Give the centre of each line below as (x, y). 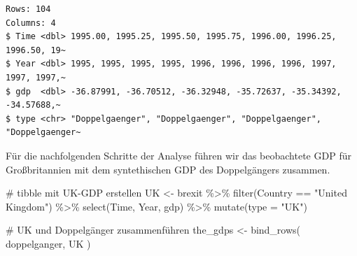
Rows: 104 (28, 9)
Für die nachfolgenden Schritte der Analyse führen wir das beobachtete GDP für (178, 155)
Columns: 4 (31, 23)
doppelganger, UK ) (48, 243)
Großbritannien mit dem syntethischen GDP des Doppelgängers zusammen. (168, 169)
